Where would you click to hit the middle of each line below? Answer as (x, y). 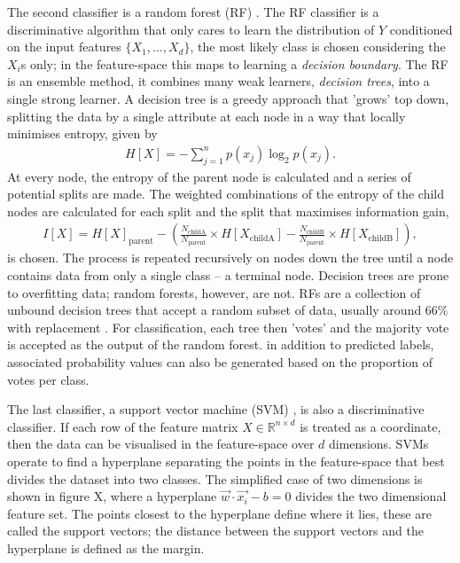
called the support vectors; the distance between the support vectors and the (215, 531)
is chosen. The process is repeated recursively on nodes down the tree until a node (230, 258)
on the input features (64, 47)
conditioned (421, 29)
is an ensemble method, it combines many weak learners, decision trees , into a (218, 81)
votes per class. (48, 379)
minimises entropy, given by (82, 133)
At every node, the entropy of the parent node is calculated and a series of (209, 176)
